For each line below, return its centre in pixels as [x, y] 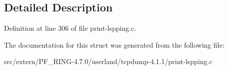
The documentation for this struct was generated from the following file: [114, 44]
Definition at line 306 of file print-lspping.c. [70, 28]
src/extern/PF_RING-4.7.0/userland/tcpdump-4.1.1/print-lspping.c [108, 61]
